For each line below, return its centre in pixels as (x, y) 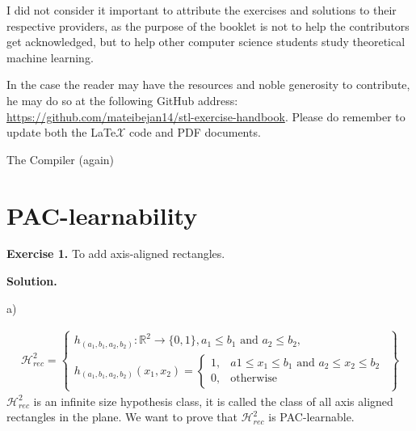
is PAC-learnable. (311, 417)
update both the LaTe (61, 132)
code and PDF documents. (195, 132)
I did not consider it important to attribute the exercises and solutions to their (202, 10)
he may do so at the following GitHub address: (122, 100)
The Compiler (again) (61, 159)
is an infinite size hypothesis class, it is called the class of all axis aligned (213, 401)
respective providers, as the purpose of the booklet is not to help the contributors (208, 25)
